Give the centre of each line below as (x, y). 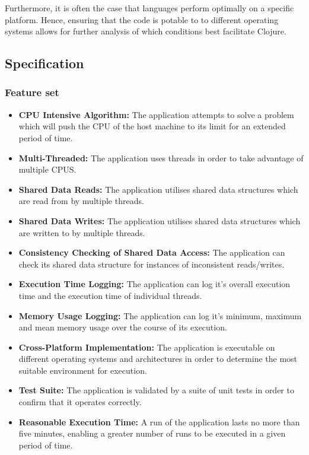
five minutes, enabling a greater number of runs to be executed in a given (152, 433)
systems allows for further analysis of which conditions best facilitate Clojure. (146, 31)
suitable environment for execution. (83, 370)
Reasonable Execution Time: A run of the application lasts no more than (159, 421)
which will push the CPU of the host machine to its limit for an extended (152, 126)
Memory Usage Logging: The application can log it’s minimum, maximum (160, 315)
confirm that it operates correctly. (80, 402)
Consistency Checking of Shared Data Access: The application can (152, 252)
